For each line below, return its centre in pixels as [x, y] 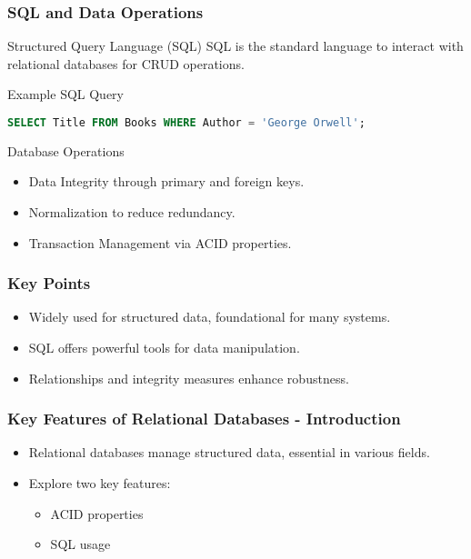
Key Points [49, 283]
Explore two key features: [100, 483]
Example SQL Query [66, 94]
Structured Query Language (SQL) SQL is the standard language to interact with [235, 46]
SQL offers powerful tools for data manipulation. [164, 348]
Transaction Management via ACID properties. [160, 242]
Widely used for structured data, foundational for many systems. [210, 317]
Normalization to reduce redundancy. [132, 212]
